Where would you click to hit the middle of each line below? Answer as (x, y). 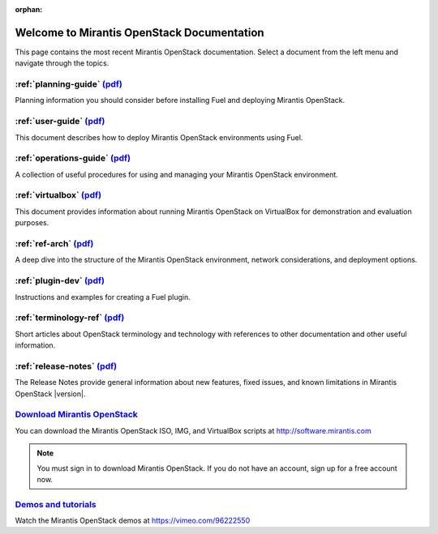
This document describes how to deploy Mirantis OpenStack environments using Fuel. (159, 137)
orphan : (29, 9)
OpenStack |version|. (50, 394)
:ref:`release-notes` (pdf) (66, 366)
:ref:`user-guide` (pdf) (60, 122)
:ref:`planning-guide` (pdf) (69, 84)
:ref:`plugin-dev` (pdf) (60, 281)
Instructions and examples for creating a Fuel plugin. (103, 297)
